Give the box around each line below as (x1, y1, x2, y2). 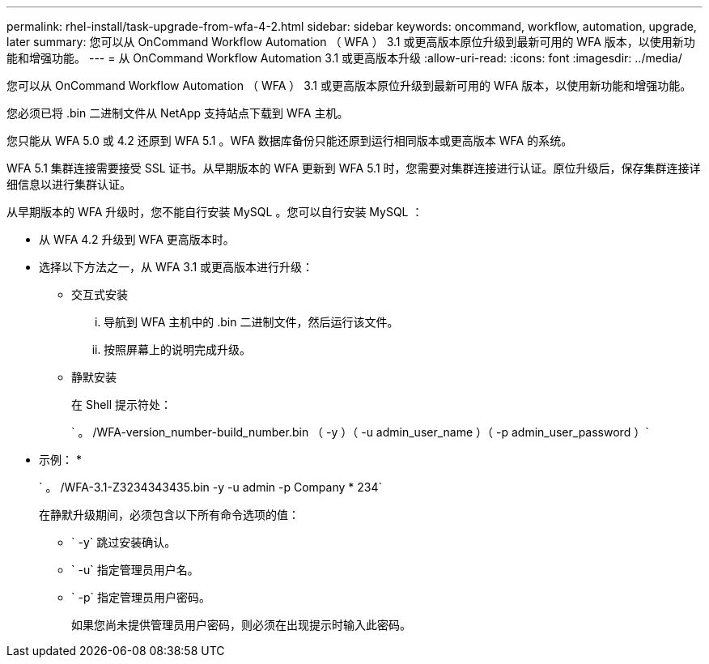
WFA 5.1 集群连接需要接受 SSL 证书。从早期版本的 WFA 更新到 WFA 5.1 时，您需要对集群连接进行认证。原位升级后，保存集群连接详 (6, 161, 701, 175)
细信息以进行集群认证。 (6, 177, 131, 191)
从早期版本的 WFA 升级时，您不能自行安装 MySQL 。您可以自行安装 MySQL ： (6, 205, 423, 219)
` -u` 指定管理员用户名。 (71, 563, 199, 577)
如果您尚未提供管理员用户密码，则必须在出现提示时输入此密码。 (71, 618, 411, 632)
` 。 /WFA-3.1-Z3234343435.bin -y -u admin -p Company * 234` (39, 480, 383, 494)
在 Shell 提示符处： (71, 398, 172, 411)
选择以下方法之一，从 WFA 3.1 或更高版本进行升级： (39, 260, 314, 274)
